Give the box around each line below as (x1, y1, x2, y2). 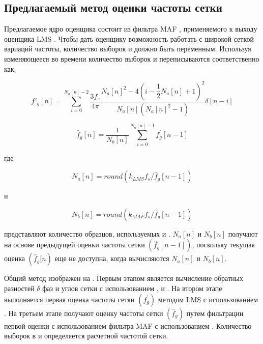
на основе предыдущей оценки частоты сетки (4, 239, 145, 250)
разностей (4, 283, 35, 294)
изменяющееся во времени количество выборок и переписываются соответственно (4, 53, 259, 64)
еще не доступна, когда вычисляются (54, 253, 169, 264)
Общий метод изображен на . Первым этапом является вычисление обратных (4, 273, 243, 283)
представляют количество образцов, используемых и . (4, 228, 170, 239)
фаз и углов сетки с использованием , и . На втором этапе (42, 283, 222, 294)
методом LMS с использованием (158, 294, 258, 304)
